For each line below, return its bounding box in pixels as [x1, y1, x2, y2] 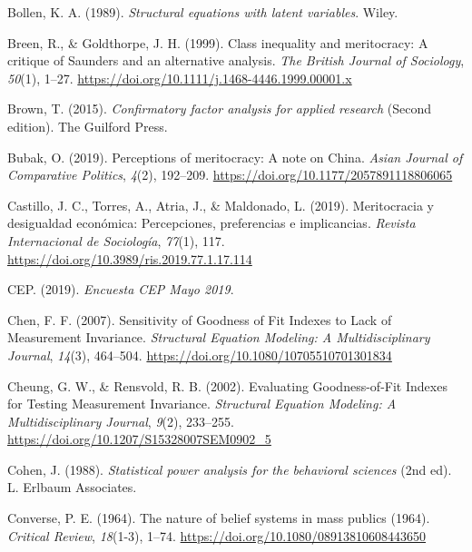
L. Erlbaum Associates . [7, 478, 137, 497]
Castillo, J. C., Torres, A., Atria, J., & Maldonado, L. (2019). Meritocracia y [7, 195, 434, 214]
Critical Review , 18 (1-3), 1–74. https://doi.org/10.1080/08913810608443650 [7, 526, 427, 545]
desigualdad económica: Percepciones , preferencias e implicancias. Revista [7, 213, 416, 232]
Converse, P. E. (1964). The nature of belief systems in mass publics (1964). [7, 508, 430, 527]
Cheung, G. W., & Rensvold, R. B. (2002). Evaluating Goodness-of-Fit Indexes [7, 376, 447, 395]
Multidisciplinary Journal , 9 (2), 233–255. [7, 411, 234, 430]
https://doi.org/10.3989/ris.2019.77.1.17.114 [7, 249, 252, 268]
